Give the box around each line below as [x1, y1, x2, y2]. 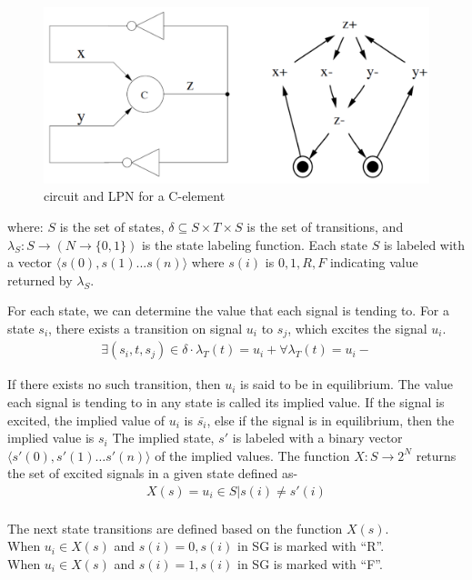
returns [416, 445, 457, 465]
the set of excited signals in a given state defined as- [7, 464, 298, 483]
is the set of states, [59, 216, 165, 235]
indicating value [329, 253, 418, 272]
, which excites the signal [287, 318, 427, 337]
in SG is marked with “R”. [237, 536, 385, 555]
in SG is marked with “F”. [237, 554, 383, 573]
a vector [7, 253, 53, 272]
